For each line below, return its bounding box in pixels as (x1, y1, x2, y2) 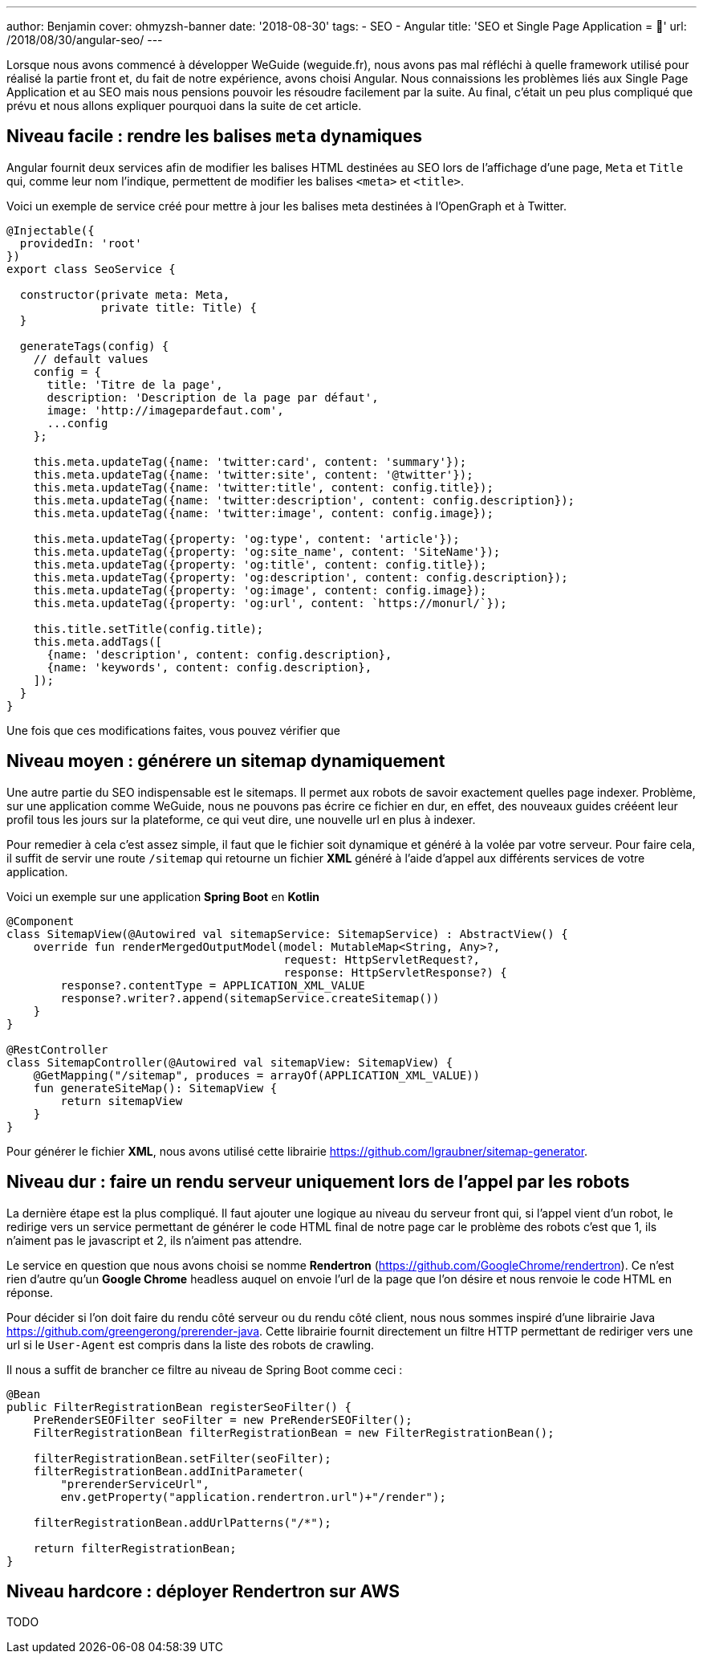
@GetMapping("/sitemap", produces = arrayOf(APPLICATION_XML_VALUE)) (33, 1068, 481, 1082)
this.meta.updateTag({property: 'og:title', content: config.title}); (33, 557, 487, 571)
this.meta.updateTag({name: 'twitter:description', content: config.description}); (33, 493, 575, 507)
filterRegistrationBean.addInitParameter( (33, 1464, 304, 1478)
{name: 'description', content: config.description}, (47, 647, 392, 661)
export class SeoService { (6, 262, 176, 275)
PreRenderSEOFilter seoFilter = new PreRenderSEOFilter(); (33, 1413, 412, 1426)
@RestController (6, 1042, 108, 1056)
